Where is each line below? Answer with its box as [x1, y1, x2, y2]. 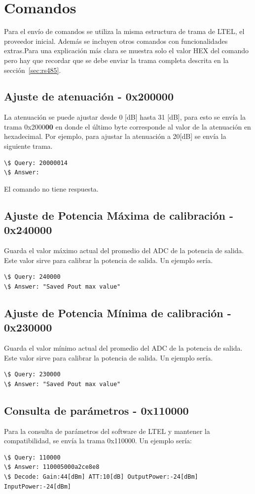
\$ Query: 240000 [4, 273, 61, 281]
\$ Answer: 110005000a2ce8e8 [4, 463, 100, 471]
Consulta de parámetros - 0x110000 [4, 402, 189, 418]
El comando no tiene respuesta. [4, 183, 99, 194]
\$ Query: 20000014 [4, 159, 68, 166]
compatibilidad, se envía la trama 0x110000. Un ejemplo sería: [4, 435, 192, 446]
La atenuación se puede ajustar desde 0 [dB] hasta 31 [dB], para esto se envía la [4, 112, 246, 122]
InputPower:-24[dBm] [4, 483, 72, 490]
